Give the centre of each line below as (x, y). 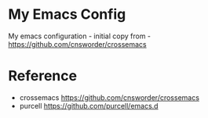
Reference (42, 76)
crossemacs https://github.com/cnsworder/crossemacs (109, 97)
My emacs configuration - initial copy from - (80, 36)
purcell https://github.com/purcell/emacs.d (89, 105)
